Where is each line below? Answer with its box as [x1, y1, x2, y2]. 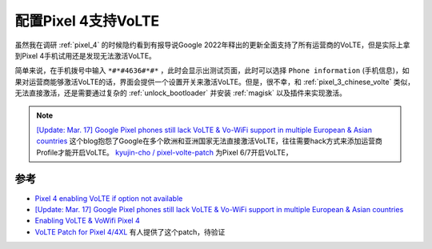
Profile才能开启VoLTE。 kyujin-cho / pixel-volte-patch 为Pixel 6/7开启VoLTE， [36, 147, 294, 157]
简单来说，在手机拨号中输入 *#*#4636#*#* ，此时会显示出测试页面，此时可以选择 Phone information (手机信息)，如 [14, 66, 410, 75]
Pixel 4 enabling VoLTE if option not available [34, 193, 183, 203]
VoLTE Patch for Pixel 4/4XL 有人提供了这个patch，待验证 [34, 227, 226, 236]
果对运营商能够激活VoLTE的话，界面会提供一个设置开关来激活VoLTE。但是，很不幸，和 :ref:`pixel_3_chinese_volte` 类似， [14, 77, 415, 86]
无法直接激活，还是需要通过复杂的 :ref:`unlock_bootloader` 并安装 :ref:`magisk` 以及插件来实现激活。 [14, 88, 347, 98]
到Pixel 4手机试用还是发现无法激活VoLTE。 [14, 50, 156, 60]
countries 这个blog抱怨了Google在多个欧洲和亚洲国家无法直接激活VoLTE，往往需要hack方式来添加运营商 [36, 136, 383, 146]
